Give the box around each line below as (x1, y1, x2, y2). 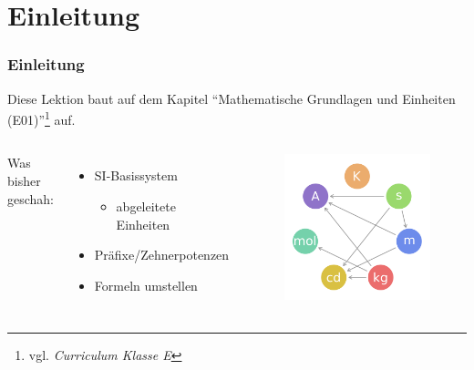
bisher (7, 171, 41, 190)
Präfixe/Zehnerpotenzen (94, 245, 230, 264)
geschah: (7, 189, 55, 208)
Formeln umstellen (94, 275, 198, 294)
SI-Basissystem (94, 166, 178, 185)
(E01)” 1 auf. (7, 108, 76, 128)
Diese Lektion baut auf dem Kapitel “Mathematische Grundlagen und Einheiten (7, 88, 456, 108)
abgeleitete (116, 197, 176, 216)
